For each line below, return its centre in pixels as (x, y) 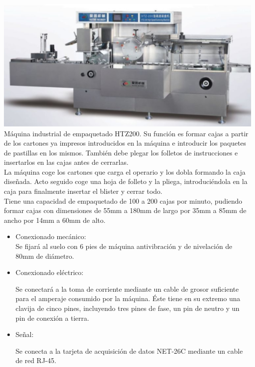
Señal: (25, 334)
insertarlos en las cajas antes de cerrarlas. (66, 162)
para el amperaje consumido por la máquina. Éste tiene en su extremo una (128, 298)
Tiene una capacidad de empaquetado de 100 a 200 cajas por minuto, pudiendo (123, 200)
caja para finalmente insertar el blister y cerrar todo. (83, 191)
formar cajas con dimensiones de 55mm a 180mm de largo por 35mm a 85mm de (125, 210)
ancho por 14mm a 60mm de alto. (55, 220)
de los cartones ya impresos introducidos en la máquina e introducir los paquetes (125, 143)
